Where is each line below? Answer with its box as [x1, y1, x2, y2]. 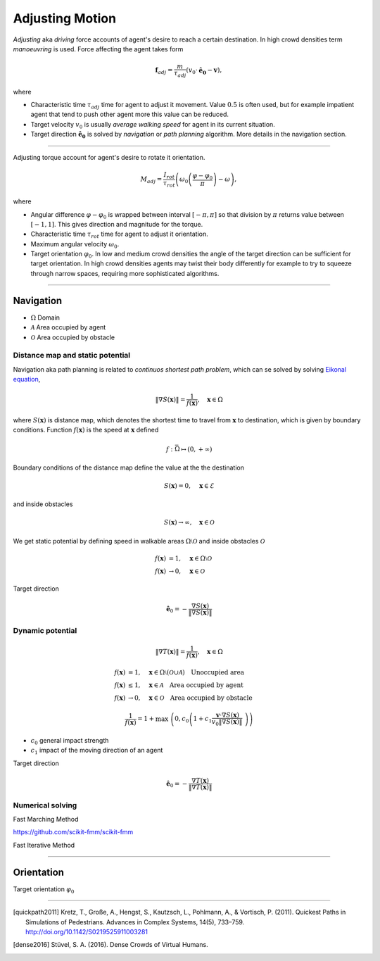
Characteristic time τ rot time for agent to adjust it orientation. [30, 230, 209, 240]
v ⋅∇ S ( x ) [215, 711, 239, 720]
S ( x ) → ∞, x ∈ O [163, 518, 215, 527]
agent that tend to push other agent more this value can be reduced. [30, 110, 229, 119]
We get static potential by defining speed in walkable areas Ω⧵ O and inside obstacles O [13, 536, 265, 545]
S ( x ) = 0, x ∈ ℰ [164, 482, 215, 489]
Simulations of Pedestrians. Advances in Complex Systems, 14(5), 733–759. [25, 917, 245, 926]
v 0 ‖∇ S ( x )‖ [211, 718, 243, 728]
